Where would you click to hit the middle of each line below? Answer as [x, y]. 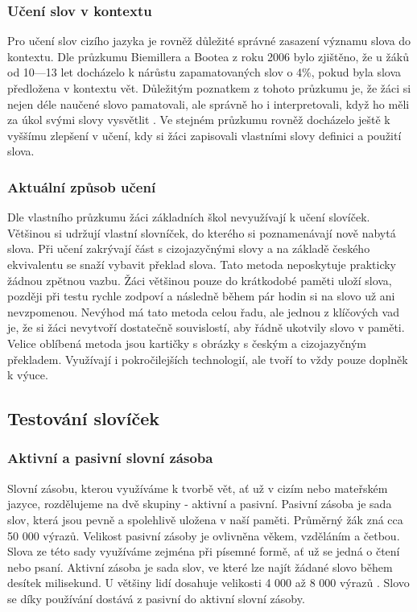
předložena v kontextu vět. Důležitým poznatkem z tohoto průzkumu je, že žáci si [209, 88]
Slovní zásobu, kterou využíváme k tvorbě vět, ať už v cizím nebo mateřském [198, 488]
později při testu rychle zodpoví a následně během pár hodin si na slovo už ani [201, 296]
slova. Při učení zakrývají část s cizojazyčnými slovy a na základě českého [189, 248]
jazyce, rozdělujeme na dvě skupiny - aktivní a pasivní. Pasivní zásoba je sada [200, 504]
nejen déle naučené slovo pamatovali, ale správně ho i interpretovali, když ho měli [208, 103]
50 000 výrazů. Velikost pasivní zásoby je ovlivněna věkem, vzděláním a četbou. [204, 535]
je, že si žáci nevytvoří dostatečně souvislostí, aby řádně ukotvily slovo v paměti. [206, 327]
